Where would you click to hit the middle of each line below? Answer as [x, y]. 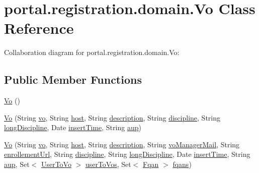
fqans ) [182, 164]
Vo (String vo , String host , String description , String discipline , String [112, 117]
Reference [39, 28]
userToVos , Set [108, 164]
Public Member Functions [73, 79]
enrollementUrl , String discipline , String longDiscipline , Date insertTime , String [127, 154]
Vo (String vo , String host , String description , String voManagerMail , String [122, 144]
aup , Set [17, 164]
